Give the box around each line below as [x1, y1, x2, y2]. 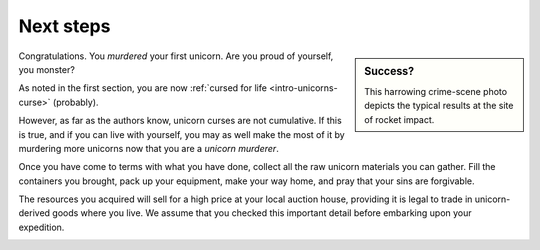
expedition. [18, 221, 65, 233]
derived [18, 207, 50, 219]
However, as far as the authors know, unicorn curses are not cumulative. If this [18, 115, 342, 127]
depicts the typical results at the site [364, 100, 514, 112]
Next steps [18, 15, 111, 37]
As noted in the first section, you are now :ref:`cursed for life [18, 82, 267, 94]
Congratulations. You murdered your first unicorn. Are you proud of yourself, [18, 50, 334, 62]
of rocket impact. [364, 113, 435, 125]
